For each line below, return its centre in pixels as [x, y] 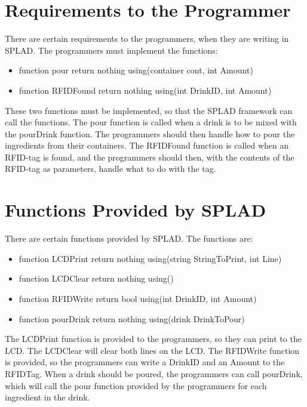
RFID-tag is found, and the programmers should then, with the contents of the [150, 157]
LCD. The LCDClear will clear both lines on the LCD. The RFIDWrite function [152, 350]
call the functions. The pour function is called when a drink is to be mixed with [151, 122]
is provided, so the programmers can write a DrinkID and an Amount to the [145, 362]
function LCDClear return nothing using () [96, 278]
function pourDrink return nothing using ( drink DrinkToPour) [132, 318]
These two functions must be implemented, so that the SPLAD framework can [149, 110]
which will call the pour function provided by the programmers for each [136, 385]
